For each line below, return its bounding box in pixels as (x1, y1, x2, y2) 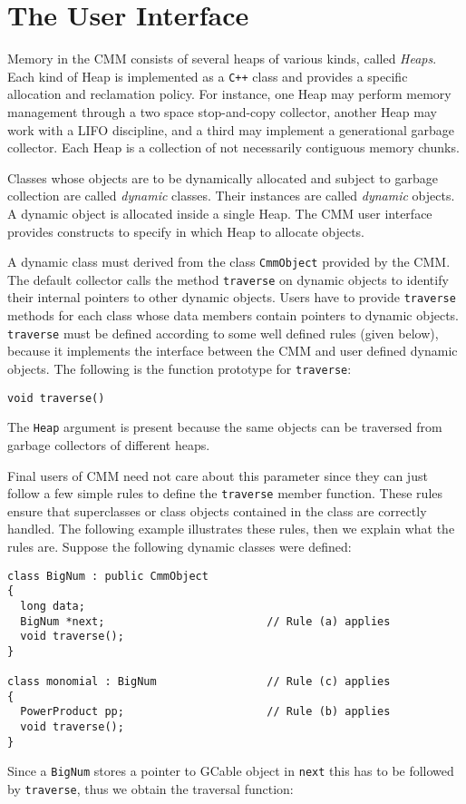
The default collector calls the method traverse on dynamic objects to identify (7, 270, 449, 289)
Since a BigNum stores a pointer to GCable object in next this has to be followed (7, 761, 454, 780)
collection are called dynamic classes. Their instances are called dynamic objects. (7, 186, 455, 205)
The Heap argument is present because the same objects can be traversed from (7, 417, 442, 436)
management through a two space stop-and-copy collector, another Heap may (7, 102, 437, 121)
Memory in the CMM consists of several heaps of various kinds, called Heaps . (7, 49, 437, 68)
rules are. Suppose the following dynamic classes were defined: (7, 536, 352, 555)
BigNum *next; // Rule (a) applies (20, 614, 391, 628)
